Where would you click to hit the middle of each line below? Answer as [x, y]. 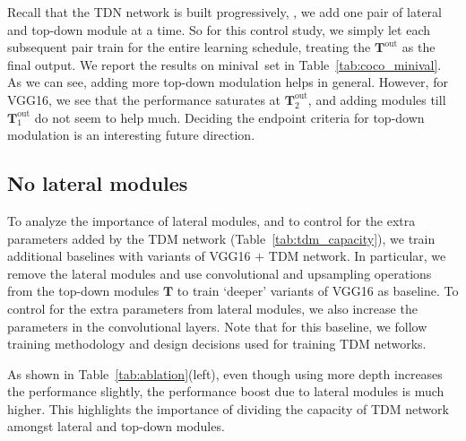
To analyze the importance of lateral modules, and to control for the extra [211, 220]
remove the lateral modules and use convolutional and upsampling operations [220, 273]
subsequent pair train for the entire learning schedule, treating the [189, 47]
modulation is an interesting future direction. [131, 135]
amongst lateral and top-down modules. [116, 426]
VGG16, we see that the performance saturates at [144, 99]
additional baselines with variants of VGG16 [129, 256]
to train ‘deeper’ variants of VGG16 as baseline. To [318, 291]
